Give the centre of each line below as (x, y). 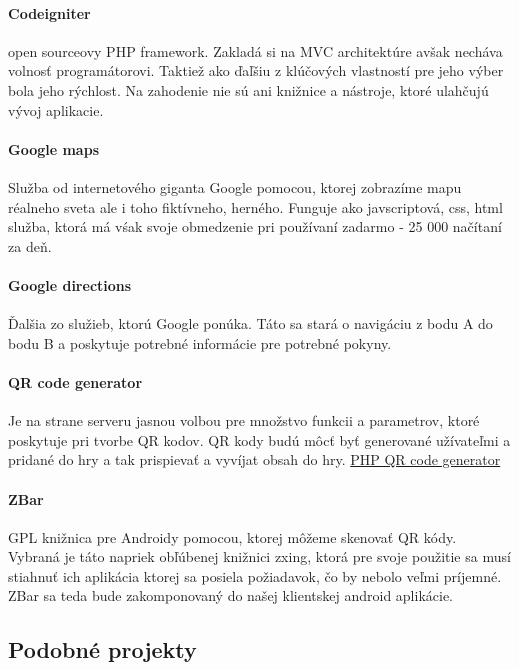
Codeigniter (49, 12)
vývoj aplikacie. (56, 109)
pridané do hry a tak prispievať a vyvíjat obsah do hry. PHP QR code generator (254, 459)
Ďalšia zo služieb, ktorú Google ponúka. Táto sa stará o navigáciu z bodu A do (250, 323)
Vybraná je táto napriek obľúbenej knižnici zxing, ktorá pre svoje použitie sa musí (259, 556)
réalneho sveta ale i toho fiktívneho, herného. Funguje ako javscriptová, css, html (255, 206)
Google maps (53, 148)
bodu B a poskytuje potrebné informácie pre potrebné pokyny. (200, 342)
